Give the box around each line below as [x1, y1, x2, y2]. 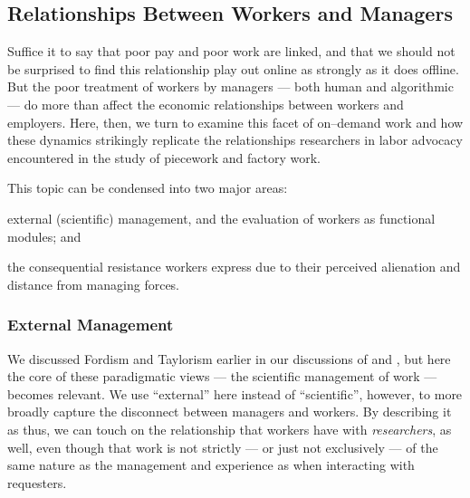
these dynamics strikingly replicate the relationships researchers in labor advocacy [7, 130, 463, 149]
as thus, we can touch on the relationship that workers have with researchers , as [7, 419, 452, 438]
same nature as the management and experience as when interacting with [7, 455, 415, 474]
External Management [7, 313, 174, 336]
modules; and [7, 226, 82, 245]
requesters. [7, 473, 67, 492]
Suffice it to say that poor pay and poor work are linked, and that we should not [7, 42, 456, 61]
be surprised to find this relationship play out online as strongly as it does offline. [7, 59, 459, 78]
